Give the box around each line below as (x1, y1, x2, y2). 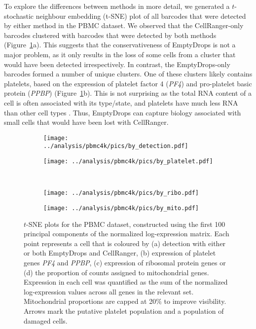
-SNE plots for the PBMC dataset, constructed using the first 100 (26, 219, 225, 229)
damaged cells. (24, 315, 68, 326)
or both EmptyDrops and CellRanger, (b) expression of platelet (24, 248, 216, 258)
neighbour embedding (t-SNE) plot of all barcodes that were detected (36, 10, 246, 21)
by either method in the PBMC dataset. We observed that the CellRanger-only (4, 20, 244, 31)
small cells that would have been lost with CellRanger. (4, 117, 169, 127)
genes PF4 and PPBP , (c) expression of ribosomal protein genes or (24, 257, 226, 267)
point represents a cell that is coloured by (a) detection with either (24, 238, 226, 248)
